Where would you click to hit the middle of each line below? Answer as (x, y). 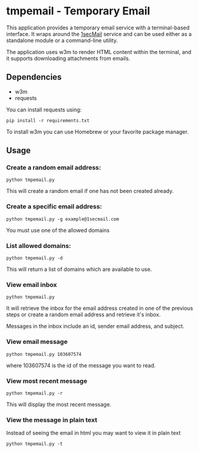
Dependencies (34, 77)
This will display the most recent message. (59, 404)
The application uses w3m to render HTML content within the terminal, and (99, 52)
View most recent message (47, 380)
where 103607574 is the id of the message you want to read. (81, 365)
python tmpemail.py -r (34, 393)
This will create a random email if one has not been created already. (90, 191)
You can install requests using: (44, 110)
